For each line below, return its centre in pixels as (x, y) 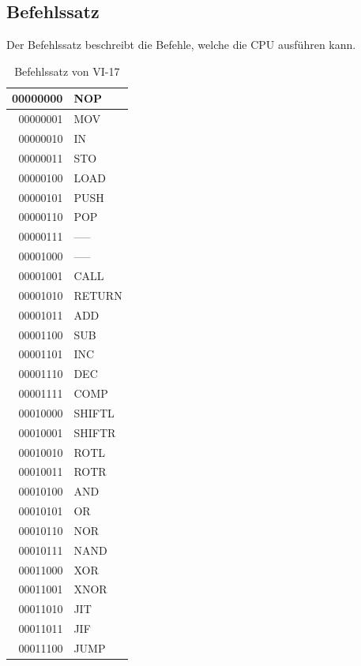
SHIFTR (95, 432)
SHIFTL (94, 412)
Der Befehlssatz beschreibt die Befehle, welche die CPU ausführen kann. (181, 45)
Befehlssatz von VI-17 (67, 71)
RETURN (98, 295)
